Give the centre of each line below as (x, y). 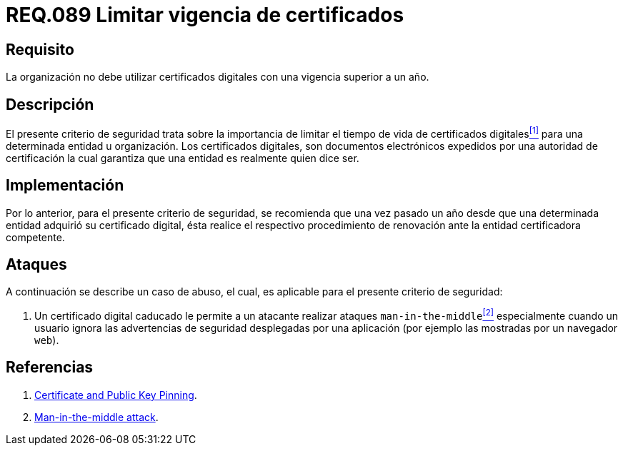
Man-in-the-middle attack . (96, 417)
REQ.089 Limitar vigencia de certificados (205, 15)
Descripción (50, 104)
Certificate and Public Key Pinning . (116, 395)
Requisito (40, 49)
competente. (35, 237)
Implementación (65, 186)
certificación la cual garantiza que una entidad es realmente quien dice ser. (183, 158)
